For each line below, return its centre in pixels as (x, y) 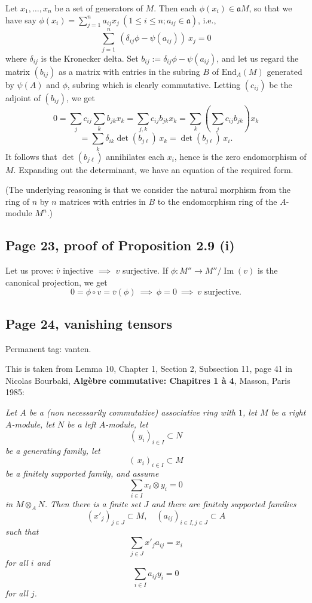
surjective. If (145, 270)
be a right (288, 412)
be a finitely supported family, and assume (82, 473)
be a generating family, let (53, 450)
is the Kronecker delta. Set (90, 58)
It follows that (31, 156)
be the (281, 84)
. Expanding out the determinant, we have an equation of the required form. (153, 169)
